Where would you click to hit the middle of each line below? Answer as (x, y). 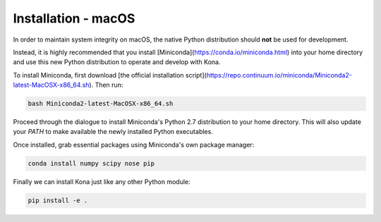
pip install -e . (58, 200)
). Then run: (106, 85)
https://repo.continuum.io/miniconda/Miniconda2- (279, 75)
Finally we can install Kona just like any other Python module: (102, 181)
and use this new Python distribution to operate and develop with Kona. (117, 62)
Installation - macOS (74, 18)
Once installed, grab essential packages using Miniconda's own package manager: (134, 144)
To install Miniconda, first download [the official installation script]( (110, 75)
